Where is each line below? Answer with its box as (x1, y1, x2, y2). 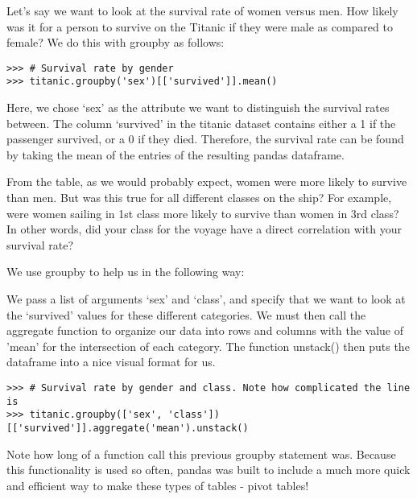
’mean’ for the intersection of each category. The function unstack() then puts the (6, 337, 410, 354)
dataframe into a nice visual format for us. (6, 353, 216, 370)
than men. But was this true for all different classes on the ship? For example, (6, 189, 392, 206)
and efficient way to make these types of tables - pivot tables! (6, 476, 309, 493)
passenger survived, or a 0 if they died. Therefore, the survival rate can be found (6, 130, 404, 147)
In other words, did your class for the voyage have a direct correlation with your (6, 221, 402, 237)
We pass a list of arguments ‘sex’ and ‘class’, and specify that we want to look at (6, 291, 406, 307)
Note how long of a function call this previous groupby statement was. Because (6, 445, 396, 462)
